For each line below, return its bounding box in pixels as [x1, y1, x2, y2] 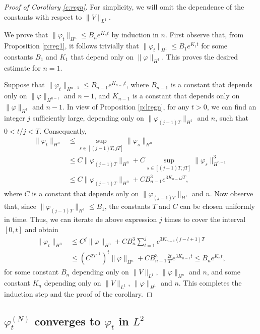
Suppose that [4, 79, 45, 90]
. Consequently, [39, 125, 87, 136]
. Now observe [210, 188, 253, 198]
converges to [34, 313, 101, 328]
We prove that [4, 29, 48, 40]
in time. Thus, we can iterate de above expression [4, 214, 157, 225]
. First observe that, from [165, 29, 244, 40]
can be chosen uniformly [180, 201, 255, 211]
